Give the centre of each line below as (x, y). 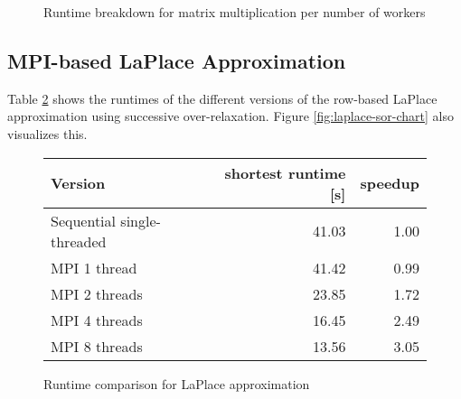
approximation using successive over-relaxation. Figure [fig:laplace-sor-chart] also (231, 116)
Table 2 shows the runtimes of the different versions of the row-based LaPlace (222, 98)
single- (141, 220)
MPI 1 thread (94, 267)
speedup (390, 183)
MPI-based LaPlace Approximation (177, 60)
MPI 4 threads (97, 320)
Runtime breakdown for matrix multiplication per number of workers (235, 12)
